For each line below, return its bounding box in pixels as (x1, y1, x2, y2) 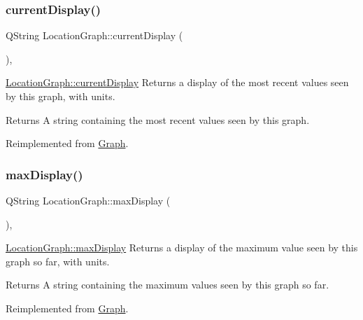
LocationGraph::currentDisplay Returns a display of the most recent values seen (6, 75, 349, 90)
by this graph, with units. (6, 89, 115, 103)
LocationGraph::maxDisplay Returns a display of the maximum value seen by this (6, 240, 358, 255)
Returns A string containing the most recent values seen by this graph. (6, 112, 310, 127)
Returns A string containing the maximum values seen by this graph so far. (6, 277, 329, 292)
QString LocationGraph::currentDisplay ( (6, 28, 183, 43)
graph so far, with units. (6, 253, 110, 268)
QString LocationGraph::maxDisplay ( (6, 193, 171, 207)
